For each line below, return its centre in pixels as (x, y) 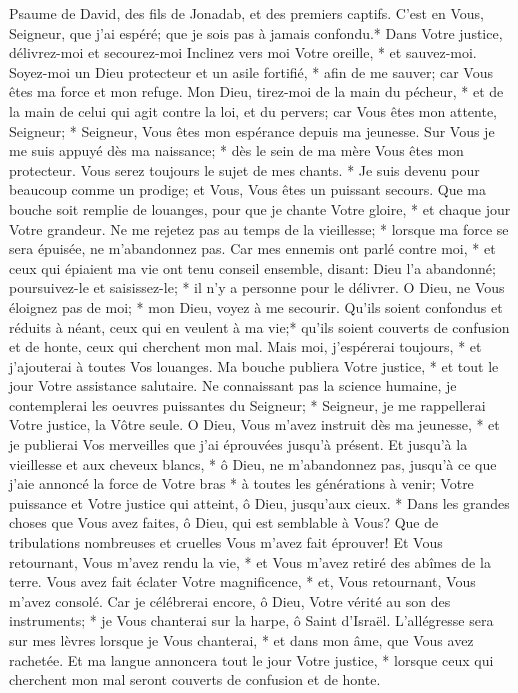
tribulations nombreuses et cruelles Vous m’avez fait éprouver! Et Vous (226, 542)
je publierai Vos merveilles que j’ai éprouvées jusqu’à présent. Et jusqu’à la (238, 444)
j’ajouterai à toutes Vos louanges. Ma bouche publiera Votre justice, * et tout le (254, 365)
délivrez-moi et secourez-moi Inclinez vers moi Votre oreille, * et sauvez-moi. (243, 52)
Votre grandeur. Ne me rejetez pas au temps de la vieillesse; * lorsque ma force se (259, 228)
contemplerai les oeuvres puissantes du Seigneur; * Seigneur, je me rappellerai (247, 404)
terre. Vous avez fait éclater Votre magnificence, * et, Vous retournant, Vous (242, 581)
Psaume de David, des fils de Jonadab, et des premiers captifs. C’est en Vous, (246, 13)
